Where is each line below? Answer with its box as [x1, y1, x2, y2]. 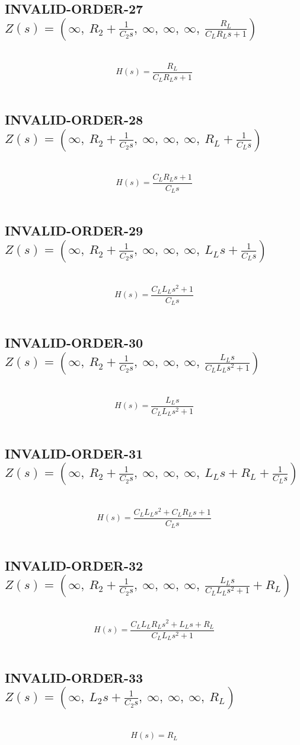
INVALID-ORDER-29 [5, 221, 143, 240]
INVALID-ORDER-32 [5, 556, 143, 575]
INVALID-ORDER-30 [5, 333, 143, 352]
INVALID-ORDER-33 [5, 668, 143, 687]
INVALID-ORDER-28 [5, 110, 143, 129]
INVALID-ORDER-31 [5, 444, 143, 463]
